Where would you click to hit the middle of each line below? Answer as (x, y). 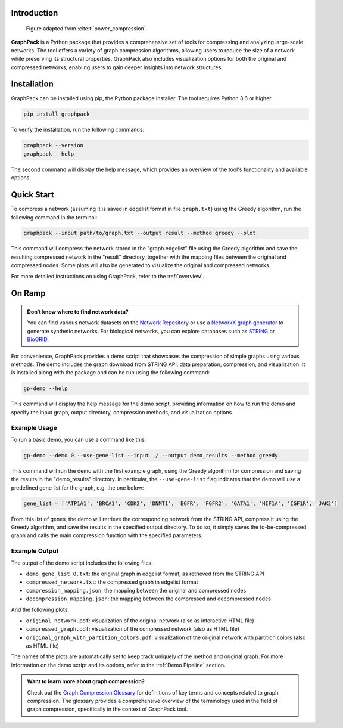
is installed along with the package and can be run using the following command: (110, 373)
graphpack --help (49, 154)
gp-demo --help (46, 388)
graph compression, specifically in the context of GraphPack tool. (107, 709)
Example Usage (34, 427)
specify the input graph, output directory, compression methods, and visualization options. (122, 412)
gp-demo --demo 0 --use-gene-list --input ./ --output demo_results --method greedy (151, 455)
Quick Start (32, 195)
